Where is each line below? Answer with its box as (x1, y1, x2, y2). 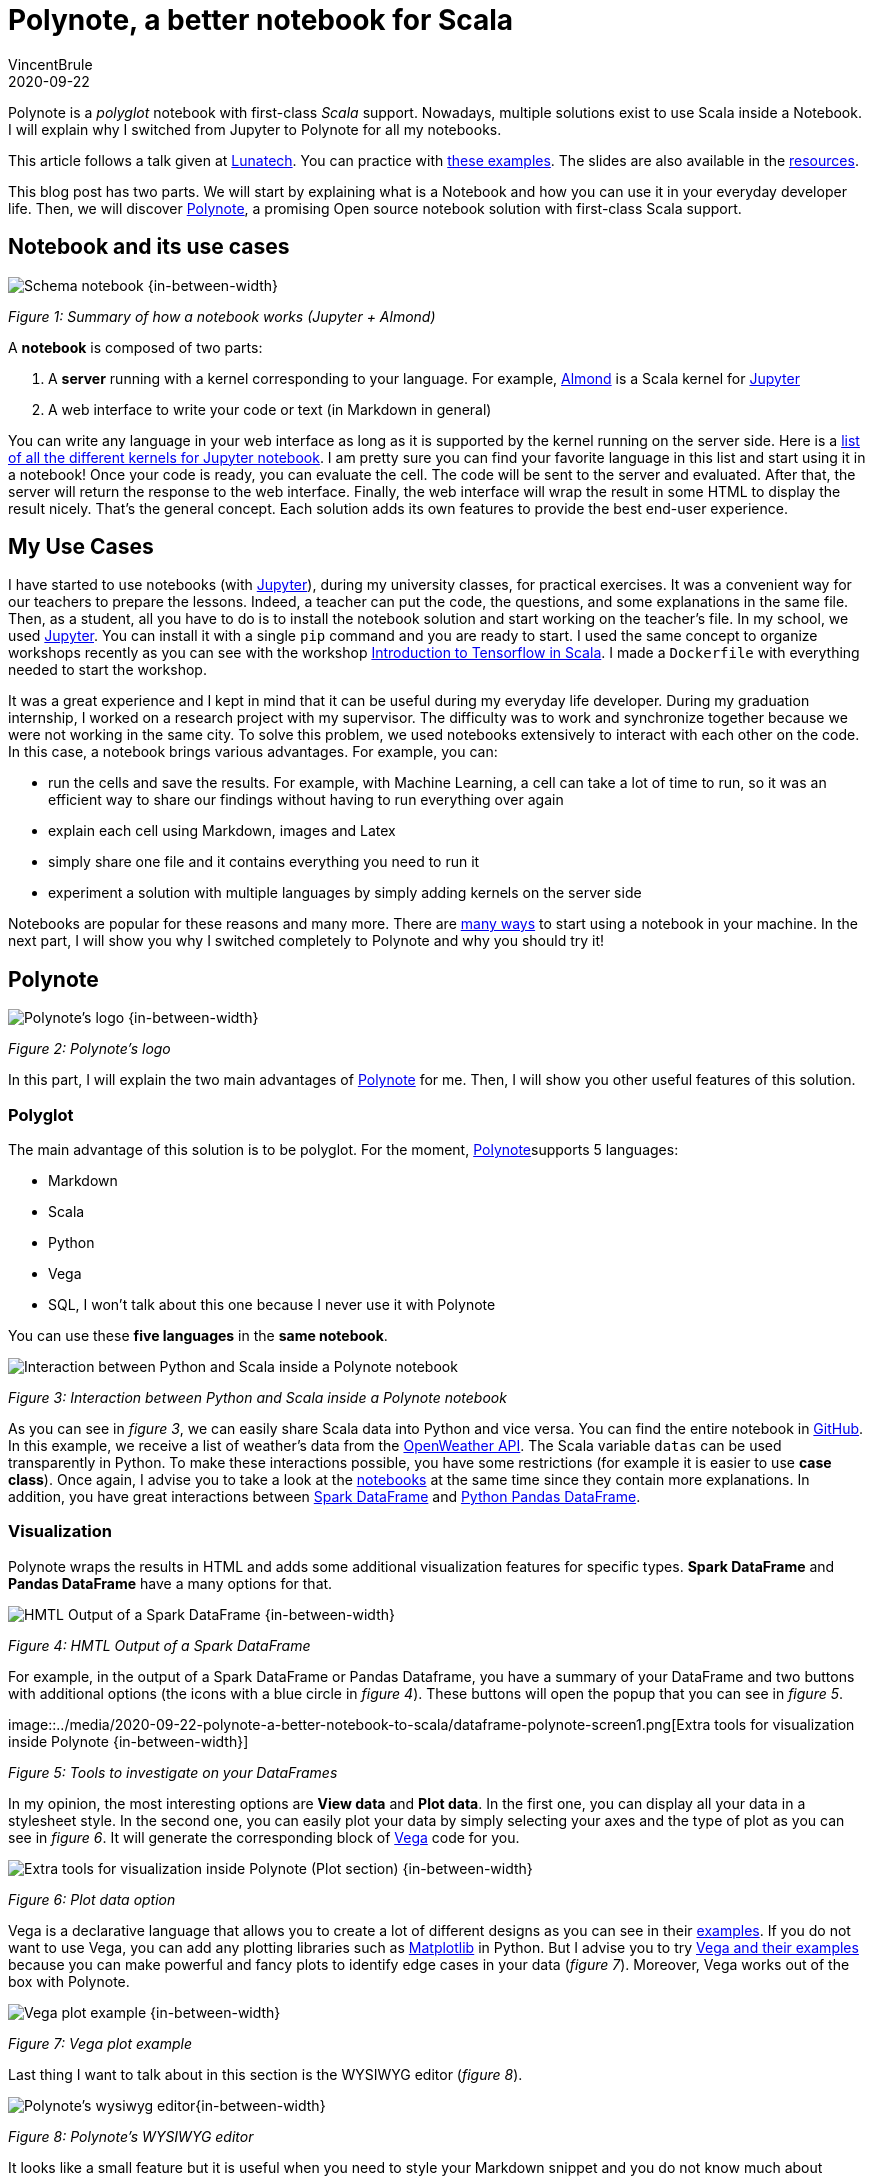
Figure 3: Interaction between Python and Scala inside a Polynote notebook (8, 1389, 507, 1407)
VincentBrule (8, 55, 93, 73)
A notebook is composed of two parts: (8, 338, 263, 356)
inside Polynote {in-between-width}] (8, 1732, 249, 1750)
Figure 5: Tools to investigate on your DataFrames (8, 1763, 338, 1781)
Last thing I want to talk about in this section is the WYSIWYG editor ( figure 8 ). (8, 2065, 523, 2083)
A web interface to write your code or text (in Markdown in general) (48, 400, 492, 418)
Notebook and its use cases (8, 234, 290, 260)
